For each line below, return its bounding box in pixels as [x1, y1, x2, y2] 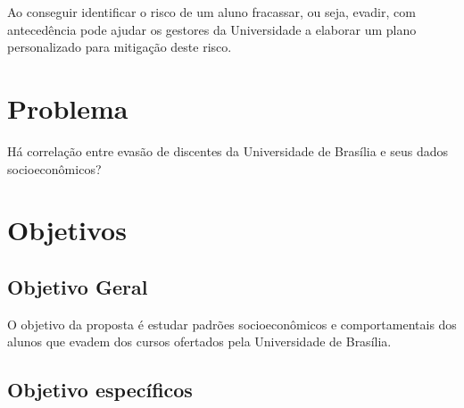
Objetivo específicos [7, 376, 193, 404]
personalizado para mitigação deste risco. [7, 37, 232, 56]
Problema [7, 89, 128, 126]
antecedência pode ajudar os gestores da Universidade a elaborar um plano [7, 20, 417, 38]
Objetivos [7, 212, 127, 248]
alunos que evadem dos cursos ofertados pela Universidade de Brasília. [7, 332, 392, 351]
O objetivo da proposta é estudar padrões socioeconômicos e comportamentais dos [7, 314, 457, 333]
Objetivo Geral [7, 272, 148, 300]
